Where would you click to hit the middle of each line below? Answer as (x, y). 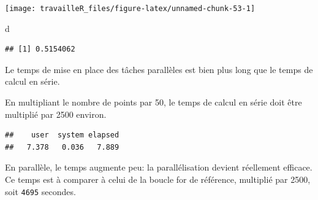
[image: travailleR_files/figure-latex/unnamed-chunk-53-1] (130, 9)
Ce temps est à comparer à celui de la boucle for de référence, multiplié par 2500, (158, 179)
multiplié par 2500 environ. (56, 114)
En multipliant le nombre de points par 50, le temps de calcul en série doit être (153, 102)
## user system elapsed (62, 135)
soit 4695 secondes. (40, 191)
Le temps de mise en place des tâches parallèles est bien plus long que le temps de (159, 69)
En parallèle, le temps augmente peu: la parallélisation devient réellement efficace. (159, 167)
